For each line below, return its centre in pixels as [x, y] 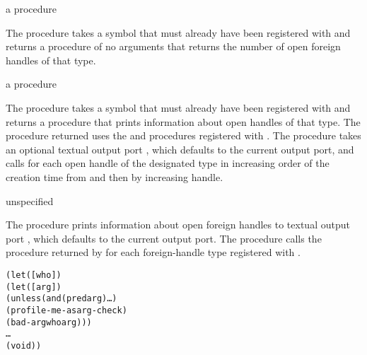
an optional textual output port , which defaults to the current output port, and [180, 149]
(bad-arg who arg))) [49, 322]
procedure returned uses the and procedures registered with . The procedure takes [183, 135]
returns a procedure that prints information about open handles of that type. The [183, 121]
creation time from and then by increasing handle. [115, 176]
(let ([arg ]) [34, 287]
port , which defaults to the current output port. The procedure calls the [164, 238]
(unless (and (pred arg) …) [62, 299]
